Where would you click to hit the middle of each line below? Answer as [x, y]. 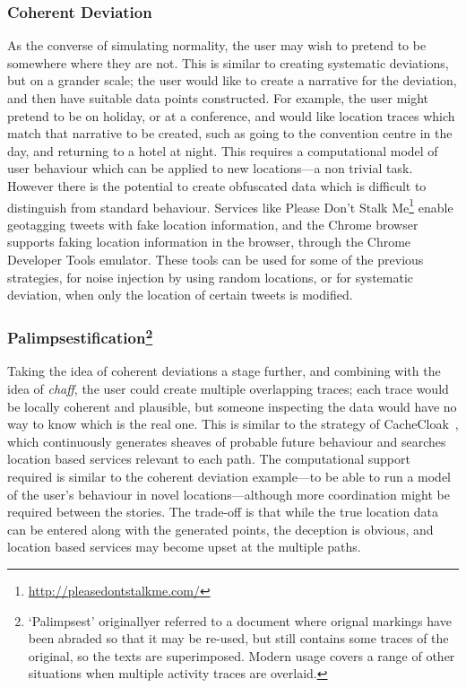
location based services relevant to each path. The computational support [209, 459]
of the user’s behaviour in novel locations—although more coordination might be [229, 494]
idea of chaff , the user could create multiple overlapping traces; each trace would [228, 389]
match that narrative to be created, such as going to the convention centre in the [230, 133]
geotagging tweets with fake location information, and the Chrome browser [213, 224]
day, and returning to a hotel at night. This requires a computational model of [223, 150]
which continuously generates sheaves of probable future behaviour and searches [227, 441]
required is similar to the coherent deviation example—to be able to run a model [229, 477]
